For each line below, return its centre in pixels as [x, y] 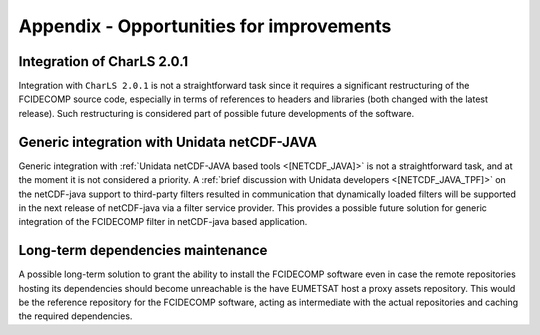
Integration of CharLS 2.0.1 [103, 61]
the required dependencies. [75, 316]
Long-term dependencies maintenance [143, 250]
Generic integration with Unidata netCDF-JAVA [167, 141]
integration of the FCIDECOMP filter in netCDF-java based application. [163, 222]
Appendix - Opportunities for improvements [205, 26]
